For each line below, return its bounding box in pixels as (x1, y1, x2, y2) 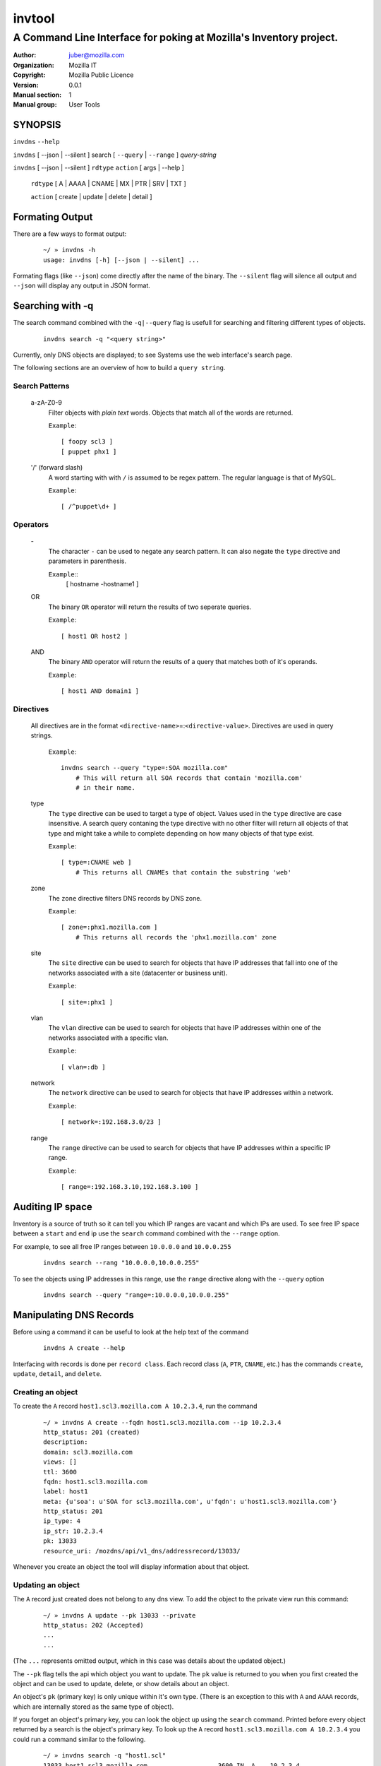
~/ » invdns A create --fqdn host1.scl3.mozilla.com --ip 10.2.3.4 (43, 1418, 282, 1426)
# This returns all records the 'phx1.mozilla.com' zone (75, 933, 277, 941)
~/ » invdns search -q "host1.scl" (43, 1752, 167, 1760)
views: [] (43, 1458, 77, 1466)
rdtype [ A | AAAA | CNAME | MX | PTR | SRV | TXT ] (30, 179, 186, 188)
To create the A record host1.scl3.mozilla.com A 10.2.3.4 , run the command (13, 1402, 258, 1411)
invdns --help (13, 138, 60, 146)
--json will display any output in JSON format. (13, 281, 151, 290)
